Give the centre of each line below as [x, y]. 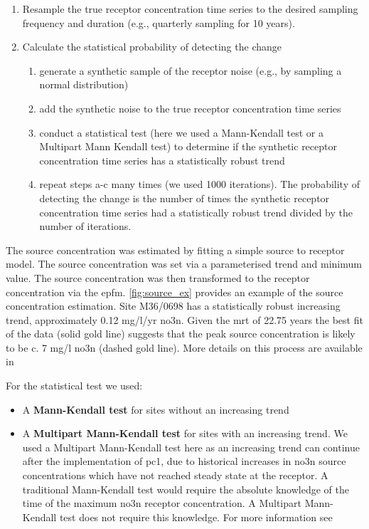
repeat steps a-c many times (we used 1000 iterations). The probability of [199, 184]
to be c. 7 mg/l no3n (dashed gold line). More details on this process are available [184, 347]
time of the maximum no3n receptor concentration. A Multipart [162, 503]
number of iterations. [85, 226]
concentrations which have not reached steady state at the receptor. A [175, 475]
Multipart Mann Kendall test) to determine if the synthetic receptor [188, 146]
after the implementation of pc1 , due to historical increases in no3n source [184, 461]
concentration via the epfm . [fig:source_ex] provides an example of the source [175, 292]
